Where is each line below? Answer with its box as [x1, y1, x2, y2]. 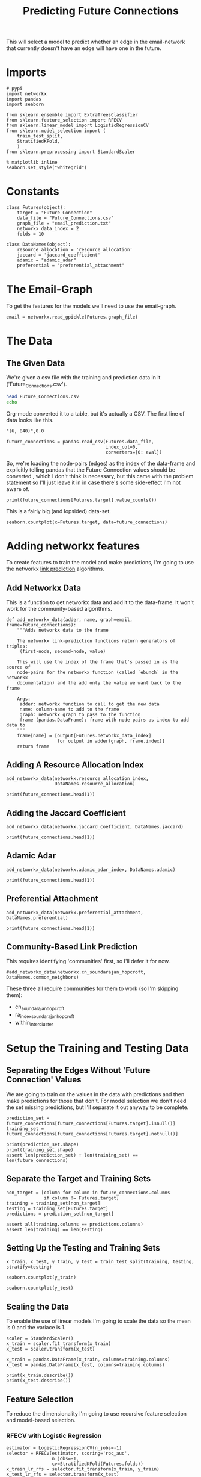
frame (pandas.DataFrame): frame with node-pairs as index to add [19, 717, 189, 723]
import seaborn [6, 101, 44, 108]
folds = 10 [17, 231, 44, 237]
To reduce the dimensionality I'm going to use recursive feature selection [6, 1410, 187, 1417]
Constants [6, 185, 59, 198]
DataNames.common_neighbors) [6, 975, 79, 981]
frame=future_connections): [6, 622, 77, 628]
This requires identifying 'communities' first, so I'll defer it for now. [6, 958, 170, 965]
